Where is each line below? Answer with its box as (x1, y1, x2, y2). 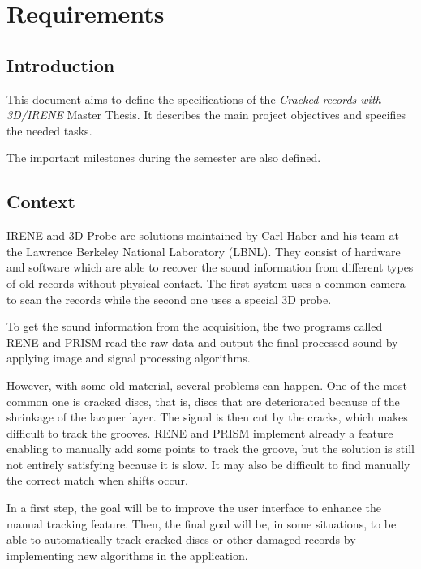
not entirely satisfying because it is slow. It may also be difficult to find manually (6, 456, 410, 473)
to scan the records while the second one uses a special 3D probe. (6, 290, 332, 307)
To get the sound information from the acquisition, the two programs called (6, 318, 383, 335)
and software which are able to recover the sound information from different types (6, 259, 414, 276)
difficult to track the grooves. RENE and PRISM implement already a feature (6, 424, 393, 441)
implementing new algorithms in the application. (6, 546, 248, 563)
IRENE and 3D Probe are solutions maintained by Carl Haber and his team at (6, 227, 399, 244)
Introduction (6, 52, 115, 77)
